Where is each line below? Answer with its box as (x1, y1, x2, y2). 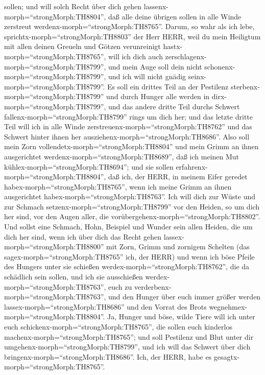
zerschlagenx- (165, 51, 207, 61)
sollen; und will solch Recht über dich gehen (4, 1, 142, 11)
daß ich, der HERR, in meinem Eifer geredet (108, 171, 248, 182)
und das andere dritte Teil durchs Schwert (108, 101, 240, 111)
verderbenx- (134, 281, 172, 292)
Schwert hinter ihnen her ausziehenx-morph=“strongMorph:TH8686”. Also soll (4, 131, 250, 142)
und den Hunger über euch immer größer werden (108, 291, 261, 302)
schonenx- (204, 61, 235, 72)
